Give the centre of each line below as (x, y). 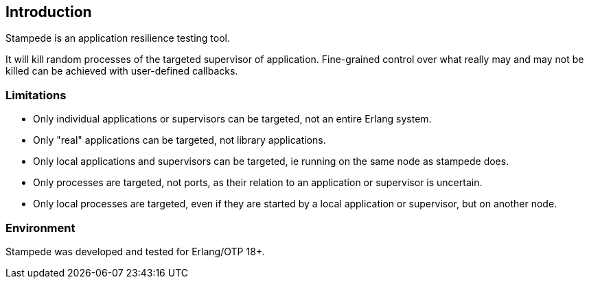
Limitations (36, 95)
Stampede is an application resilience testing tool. (118, 38)
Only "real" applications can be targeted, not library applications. (180, 140)
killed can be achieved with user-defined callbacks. (122, 71)
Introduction (49, 12)
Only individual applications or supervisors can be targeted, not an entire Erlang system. (232, 119)
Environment (41, 228)
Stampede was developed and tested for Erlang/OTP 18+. (136, 251)
